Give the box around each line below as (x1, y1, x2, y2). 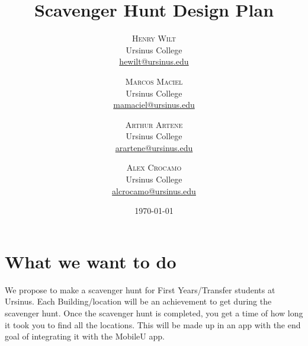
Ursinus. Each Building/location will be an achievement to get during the (5, 295, 272, 307)
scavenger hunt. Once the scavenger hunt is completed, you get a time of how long (5, 306, 303, 319)
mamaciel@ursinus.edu (113, 98, 195, 111)
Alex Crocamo (126, 161, 182, 174)
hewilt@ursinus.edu (119, 55, 189, 68)
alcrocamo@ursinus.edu (112, 184, 196, 197)
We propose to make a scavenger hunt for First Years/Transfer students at (5, 283, 275, 296)
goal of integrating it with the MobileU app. (5, 330, 165, 342)
